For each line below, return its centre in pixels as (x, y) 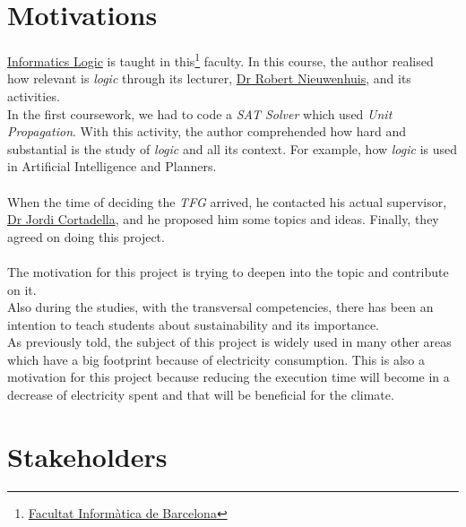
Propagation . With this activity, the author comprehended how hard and (207, 131)
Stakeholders (87, 456)
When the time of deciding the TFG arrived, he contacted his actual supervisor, (227, 201)
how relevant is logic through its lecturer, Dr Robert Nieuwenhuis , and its (209, 78)
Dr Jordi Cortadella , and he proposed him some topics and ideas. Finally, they (223, 219)
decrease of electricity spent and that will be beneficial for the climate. (201, 395)
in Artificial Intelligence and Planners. (112, 166)
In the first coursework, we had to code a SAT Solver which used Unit (200, 113)
